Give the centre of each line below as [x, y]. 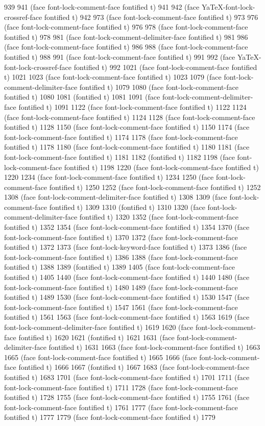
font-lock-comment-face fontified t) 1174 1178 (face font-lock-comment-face [121, 137]
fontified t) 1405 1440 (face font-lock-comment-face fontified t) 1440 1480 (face [127, 277]
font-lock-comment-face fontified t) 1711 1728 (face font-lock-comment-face [121, 387]
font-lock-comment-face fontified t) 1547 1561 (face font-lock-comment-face [121, 307]
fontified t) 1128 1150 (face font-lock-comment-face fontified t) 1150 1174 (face [127, 127]
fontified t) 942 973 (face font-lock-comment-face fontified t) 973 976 [151, 17]
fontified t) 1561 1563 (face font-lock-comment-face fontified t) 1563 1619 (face [127, 317]
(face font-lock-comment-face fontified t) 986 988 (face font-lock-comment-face [126, 47]
